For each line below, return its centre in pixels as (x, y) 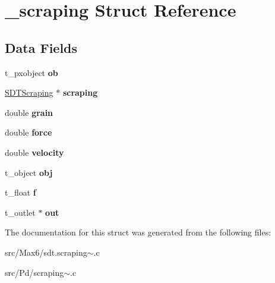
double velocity (34, 152)
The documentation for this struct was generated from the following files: (138, 232)
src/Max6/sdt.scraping (46, 252)
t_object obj (29, 172)
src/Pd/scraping (34, 272)
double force (29, 132)
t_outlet (20, 212)
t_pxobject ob (31, 72)
